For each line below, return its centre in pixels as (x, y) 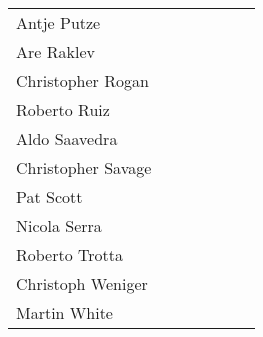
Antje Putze (58, 22)
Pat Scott (49, 196)
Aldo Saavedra (67, 138)
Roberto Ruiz (63, 109)
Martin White (64, 312)
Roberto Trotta (69, 254)
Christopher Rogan (82, 80)
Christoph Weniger (82, 283)
